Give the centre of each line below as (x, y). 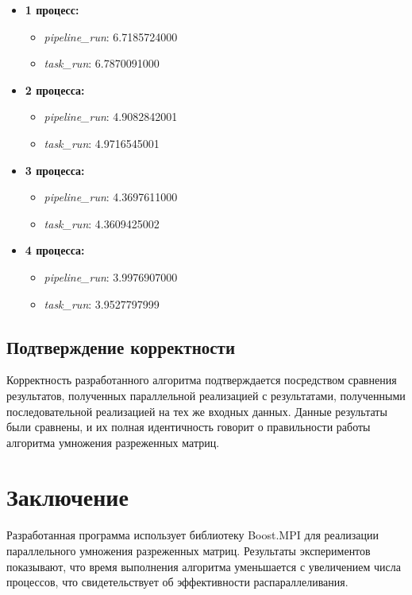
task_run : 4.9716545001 (102, 143)
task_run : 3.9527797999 (102, 303)
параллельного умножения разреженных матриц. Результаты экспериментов (189, 551)
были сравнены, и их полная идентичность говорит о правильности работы (189, 427)
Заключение (67, 497)
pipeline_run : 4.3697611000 (111, 197)
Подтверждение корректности (121, 346)
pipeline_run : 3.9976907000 (111, 276)
